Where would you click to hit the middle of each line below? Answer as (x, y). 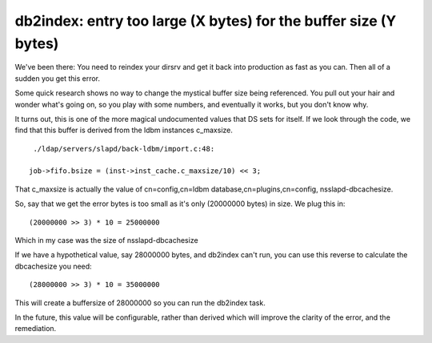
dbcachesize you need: (53, 266)
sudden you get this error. (57, 78)
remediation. (36, 329)
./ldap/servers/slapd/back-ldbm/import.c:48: (124, 149)
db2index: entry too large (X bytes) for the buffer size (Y (206, 21)
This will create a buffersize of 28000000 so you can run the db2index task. (140, 303)
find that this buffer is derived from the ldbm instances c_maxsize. (124, 130)
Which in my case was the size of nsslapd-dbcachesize (107, 240)
